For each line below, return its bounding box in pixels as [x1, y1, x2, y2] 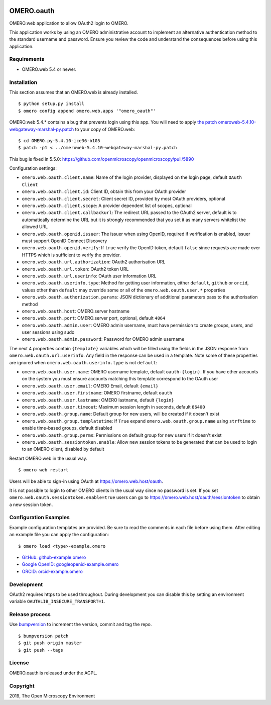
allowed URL [22, 224, 48, 230]
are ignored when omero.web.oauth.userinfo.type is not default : [9, 359, 158, 365]
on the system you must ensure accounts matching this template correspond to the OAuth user [22, 376, 218, 382]
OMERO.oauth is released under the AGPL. [9, 670, 97, 676]
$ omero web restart [18, 467, 69, 473]
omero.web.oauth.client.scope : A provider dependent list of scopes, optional [22, 203, 192, 209]
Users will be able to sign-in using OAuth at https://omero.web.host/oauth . [9, 478, 163, 484]
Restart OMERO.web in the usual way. [9, 455, 87, 461]
